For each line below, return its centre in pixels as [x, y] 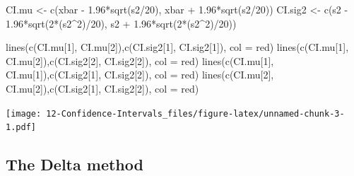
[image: [24, 113]
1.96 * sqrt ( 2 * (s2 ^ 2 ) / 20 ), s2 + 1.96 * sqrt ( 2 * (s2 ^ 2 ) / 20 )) [121, 23]
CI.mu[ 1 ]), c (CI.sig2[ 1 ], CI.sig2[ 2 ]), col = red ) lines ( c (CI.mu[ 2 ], [140, 75]
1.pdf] [21, 128]
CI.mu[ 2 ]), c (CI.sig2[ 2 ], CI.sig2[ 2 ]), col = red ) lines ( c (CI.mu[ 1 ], [140, 60]
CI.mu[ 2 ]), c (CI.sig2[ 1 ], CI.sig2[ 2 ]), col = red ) [102, 88]
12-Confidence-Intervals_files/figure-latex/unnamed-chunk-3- [195, 113]
